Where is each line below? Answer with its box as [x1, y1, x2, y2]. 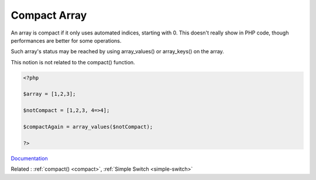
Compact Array [11, 9, 87, 22]
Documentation [11, 155, 48, 162]
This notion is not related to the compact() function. [11, 58, 135, 65]
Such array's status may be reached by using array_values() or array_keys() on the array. [11, 48, 225, 55]
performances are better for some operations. [11, 37, 122, 44]
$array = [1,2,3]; [23, 91, 76, 98]
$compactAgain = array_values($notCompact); [23, 123, 153, 130]
